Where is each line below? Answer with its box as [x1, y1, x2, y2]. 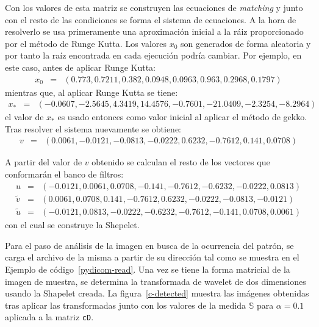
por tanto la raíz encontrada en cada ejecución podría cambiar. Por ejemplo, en [5, 49, 302, 62]
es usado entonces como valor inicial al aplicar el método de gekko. [57, 110, 307, 123]
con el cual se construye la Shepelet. [5, 218, 140, 231]
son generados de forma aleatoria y [181, 37, 311, 49]
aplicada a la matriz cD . [5, 311, 94, 323]
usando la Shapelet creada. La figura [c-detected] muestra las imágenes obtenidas [5, 287, 309, 300]
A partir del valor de [5, 156, 82, 168]
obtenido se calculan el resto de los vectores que [91, 156, 270, 168]
